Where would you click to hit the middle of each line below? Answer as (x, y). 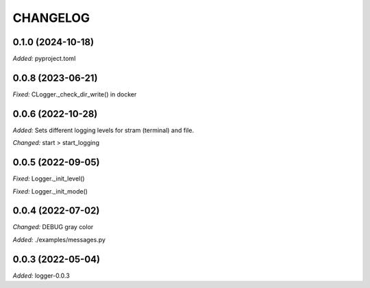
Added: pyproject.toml (44, 59)
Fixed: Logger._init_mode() (50, 191)
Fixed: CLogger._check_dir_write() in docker (75, 94)
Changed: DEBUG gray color (53, 227)
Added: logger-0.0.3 (41, 275)
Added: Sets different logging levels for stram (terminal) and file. (103, 130)
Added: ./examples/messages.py (59, 239)
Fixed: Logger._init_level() (49, 179)
